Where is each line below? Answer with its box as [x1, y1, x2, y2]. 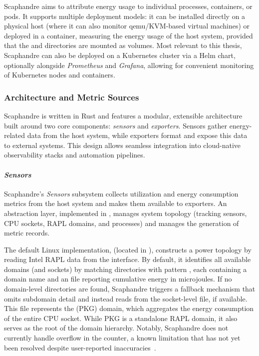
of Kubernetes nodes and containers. [4, 69, 115, 80]
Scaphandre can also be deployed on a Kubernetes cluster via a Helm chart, [4, 49, 236, 60]
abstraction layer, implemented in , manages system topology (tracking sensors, [4, 207, 247, 218]
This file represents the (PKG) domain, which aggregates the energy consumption [4, 303, 254, 313]
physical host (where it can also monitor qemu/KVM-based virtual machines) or [4, 20, 250, 31]
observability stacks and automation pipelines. [4, 149, 145, 160]
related [4, 130, 25, 140]
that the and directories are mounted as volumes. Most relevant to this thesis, [4, 40, 242, 50]
